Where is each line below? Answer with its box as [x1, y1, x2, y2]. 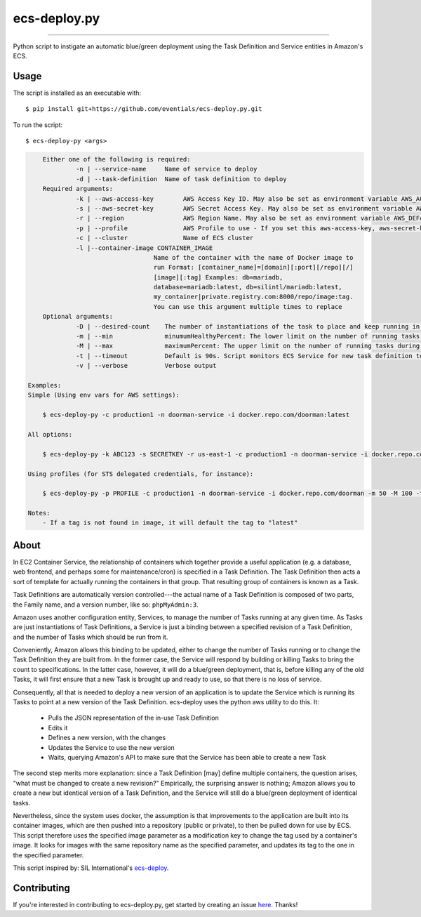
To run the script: [13, 120, 63, 129]
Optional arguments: [42, 312, 114, 321]
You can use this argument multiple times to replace [153, 303, 343, 310]
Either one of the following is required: [42, 155, 191, 163]
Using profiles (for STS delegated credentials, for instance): [27, 470, 254, 477]
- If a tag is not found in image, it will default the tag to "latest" [42, 519, 298, 527]
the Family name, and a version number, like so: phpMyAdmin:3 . [13, 600, 199, 609]
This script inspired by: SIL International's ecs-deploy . [13, 864, 169, 872]
